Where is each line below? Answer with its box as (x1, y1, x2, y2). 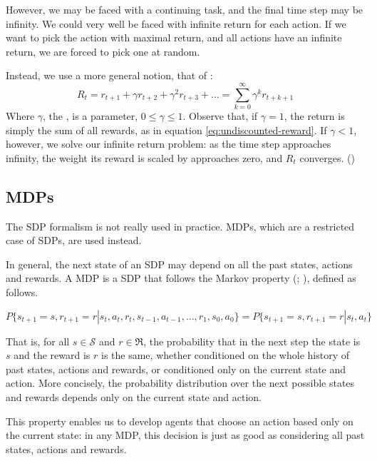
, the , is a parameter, (43, 108, 138, 123)
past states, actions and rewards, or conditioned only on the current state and (6, 361, 346, 376)
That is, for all (6, 333, 70, 348)
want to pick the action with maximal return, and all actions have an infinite (6, 30, 342, 45)
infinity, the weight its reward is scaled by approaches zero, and (6, 150, 283, 165)
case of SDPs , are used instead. (6, 233, 142, 248)
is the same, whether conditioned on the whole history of (101, 348, 349, 363)
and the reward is (14, 348, 91, 363)
